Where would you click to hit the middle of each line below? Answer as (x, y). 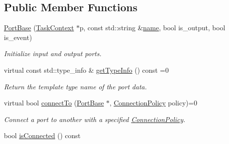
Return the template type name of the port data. (76, 86)
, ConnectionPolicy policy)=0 (153, 103)
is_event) (18, 37)
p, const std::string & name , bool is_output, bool (153, 28)
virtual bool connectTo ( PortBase (54, 103)
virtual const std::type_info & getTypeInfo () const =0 (86, 70)
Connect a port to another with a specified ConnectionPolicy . (95, 119)
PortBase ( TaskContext (39, 28)
